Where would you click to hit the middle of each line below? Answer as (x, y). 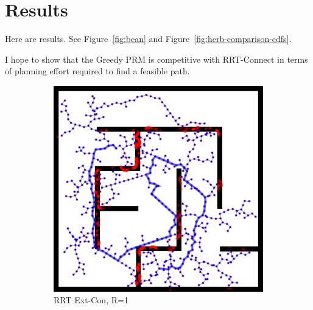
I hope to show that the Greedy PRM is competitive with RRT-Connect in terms (156, 59)
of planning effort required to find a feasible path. (97, 71)
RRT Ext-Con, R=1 (91, 300)
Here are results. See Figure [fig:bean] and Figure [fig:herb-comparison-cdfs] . (148, 39)
